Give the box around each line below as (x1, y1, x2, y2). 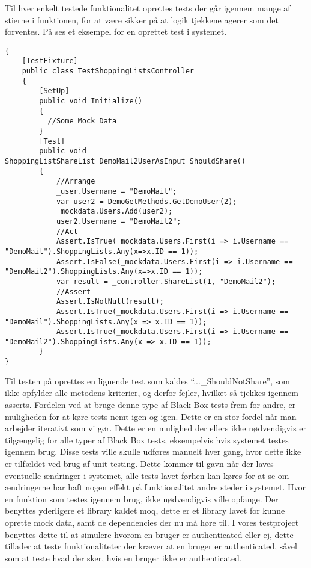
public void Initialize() (39, 97, 143, 106)
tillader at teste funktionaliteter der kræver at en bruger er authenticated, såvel (5, 540, 297, 552)
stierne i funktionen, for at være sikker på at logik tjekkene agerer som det (5, 13, 279, 26)
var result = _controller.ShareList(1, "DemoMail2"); (56, 277, 276, 286)
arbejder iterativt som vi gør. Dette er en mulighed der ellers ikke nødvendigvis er (5, 422, 307, 434)
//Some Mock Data (47, 117, 117, 126)
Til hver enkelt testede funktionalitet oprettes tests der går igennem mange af (5, 2, 291, 14)
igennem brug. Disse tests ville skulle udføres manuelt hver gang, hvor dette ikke (5, 445, 301, 458)
